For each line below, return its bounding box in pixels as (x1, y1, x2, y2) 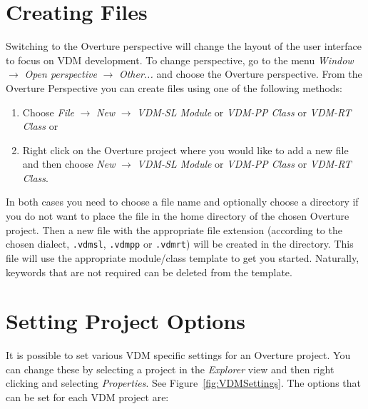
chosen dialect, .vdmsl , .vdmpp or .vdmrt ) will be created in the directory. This (6, 236, 354, 251)
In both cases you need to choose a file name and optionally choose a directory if (6, 194, 359, 209)
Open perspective (24, 66, 97, 81)
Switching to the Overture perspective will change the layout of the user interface (6, 39, 362, 54)
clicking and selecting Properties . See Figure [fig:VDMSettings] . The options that (6, 375, 362, 390)
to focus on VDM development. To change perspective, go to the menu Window (6, 52, 354, 67)
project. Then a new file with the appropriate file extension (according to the (6, 222, 342, 237)
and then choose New (22, 156, 116, 171)
